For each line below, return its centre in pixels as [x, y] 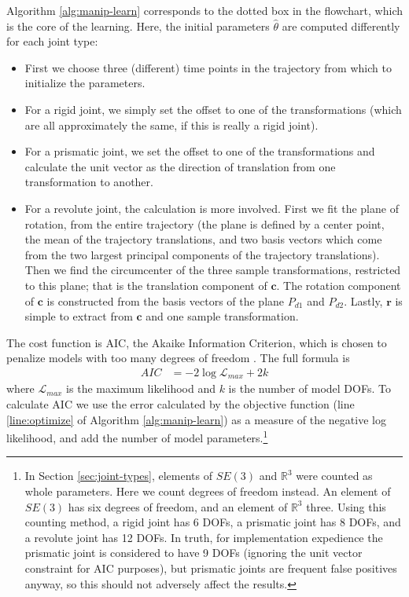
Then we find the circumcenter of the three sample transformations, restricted [213, 270]
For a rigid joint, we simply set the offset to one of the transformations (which [213, 109]
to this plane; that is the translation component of [146, 285]
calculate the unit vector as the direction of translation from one [180, 166]
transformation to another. [89, 182]
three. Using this [346, 506]
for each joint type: [52, 41]
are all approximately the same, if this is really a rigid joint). [171, 125]
